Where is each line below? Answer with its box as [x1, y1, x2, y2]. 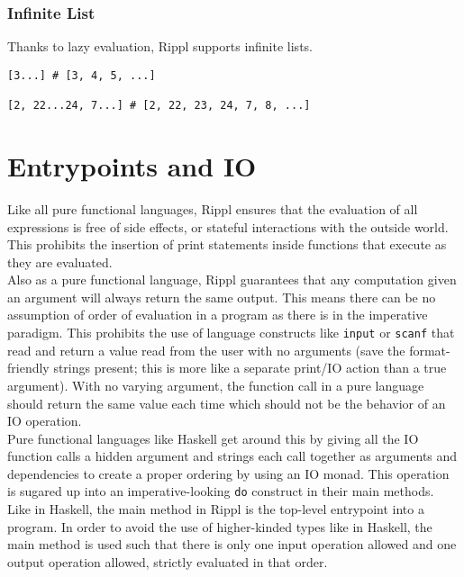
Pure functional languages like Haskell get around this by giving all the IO [7, 428, 419, 447]
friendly [7, 358, 50, 377]
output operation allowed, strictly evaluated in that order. [7, 552, 328, 571]
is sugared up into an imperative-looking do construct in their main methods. [7, 482, 434, 500]
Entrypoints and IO [7, 147, 257, 184]
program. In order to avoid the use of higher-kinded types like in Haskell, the [7, 517, 432, 536]
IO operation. [7, 411, 82, 430]
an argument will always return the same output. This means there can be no [7, 287, 436, 306]
